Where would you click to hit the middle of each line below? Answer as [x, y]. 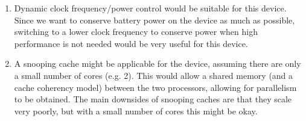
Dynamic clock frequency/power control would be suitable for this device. [150, 8]
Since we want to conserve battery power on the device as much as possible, [155, 20]
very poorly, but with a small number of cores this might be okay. [136, 110]
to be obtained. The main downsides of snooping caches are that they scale [153, 99]
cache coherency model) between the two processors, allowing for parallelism [155, 87]
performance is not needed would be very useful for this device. [131, 43]
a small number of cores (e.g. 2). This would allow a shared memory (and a [154, 75]
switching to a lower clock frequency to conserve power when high [136, 32]
